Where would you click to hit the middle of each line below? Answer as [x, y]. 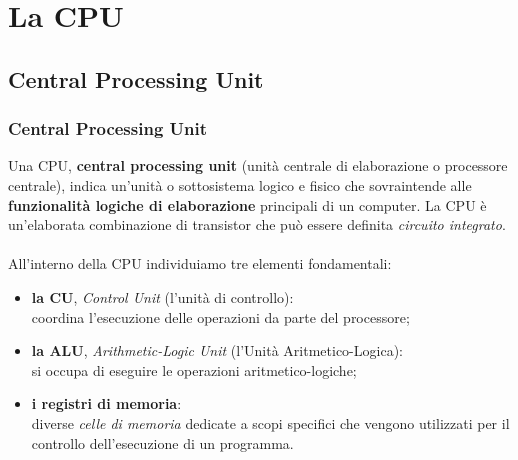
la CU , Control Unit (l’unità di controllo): [162, 296]
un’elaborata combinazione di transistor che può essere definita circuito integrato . [257, 224]
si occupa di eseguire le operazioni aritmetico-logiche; [194, 369]
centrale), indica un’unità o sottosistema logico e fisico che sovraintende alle [240, 184]
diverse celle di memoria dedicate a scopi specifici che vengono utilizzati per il [270, 422]
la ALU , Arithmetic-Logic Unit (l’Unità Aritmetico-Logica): [217, 350]
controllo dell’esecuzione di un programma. [162, 442]
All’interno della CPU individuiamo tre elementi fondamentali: [200, 263]
